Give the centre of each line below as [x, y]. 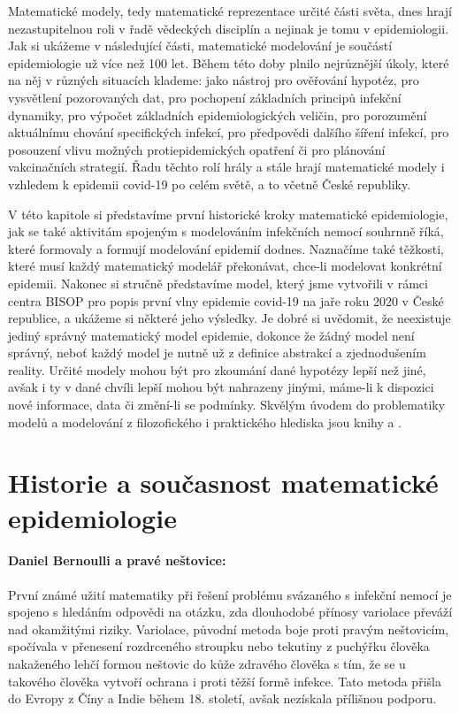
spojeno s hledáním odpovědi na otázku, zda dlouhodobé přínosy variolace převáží [230, 612]
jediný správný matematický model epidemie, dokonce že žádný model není [211, 335]
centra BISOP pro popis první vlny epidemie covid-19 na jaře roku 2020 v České [226, 300]
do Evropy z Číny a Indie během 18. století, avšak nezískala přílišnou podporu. [222, 698]
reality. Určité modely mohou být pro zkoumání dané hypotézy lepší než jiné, [217, 369]
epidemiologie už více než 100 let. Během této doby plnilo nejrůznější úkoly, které [229, 62]
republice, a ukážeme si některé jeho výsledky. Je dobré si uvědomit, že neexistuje [229, 318]
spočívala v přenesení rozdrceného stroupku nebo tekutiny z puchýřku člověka [219, 646]
